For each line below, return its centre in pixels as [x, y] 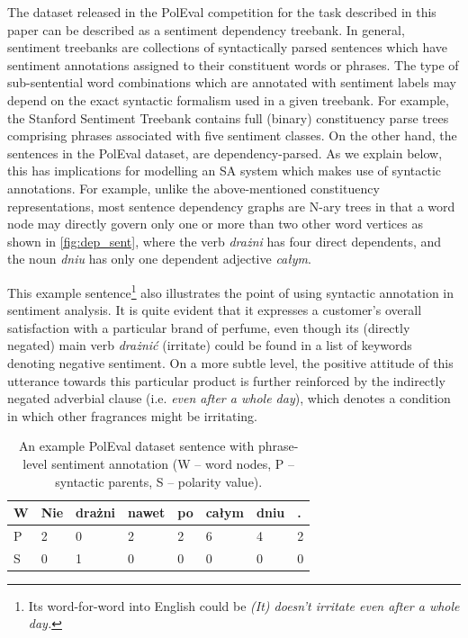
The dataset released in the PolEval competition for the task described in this [222, 12]
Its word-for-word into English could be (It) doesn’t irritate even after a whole [244, 605]
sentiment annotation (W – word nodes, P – [173, 463]
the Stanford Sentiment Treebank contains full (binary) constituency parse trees [228, 117]
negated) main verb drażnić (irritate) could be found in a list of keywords [210, 345]
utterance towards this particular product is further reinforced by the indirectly [226, 380]
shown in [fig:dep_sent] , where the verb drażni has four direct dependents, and [225, 241]
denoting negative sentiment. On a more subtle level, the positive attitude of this [230, 362]
